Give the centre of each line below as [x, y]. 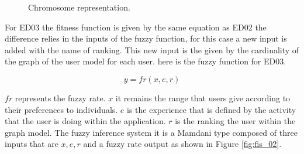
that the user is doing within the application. [85, 121]
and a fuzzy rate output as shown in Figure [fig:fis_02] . [182, 144]
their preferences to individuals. [61, 109]
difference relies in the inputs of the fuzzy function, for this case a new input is [146, 38]
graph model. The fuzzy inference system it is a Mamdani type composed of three [151, 132]
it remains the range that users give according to [203, 97]
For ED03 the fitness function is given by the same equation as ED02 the [136, 27]
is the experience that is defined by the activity [212, 109]
